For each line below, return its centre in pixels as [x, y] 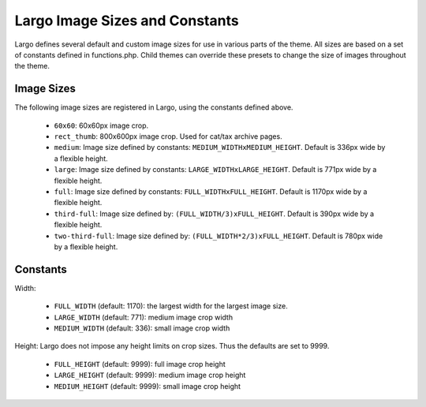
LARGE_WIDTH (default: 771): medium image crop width [143, 317]
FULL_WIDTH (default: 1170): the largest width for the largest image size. [171, 306]
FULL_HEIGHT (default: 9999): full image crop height [140, 364]
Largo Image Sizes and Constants [127, 21]
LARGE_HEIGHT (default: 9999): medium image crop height [150, 375]
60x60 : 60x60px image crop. [101, 125]
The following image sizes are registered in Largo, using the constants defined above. [154, 107]
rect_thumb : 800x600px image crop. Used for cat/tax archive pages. [168, 136]
